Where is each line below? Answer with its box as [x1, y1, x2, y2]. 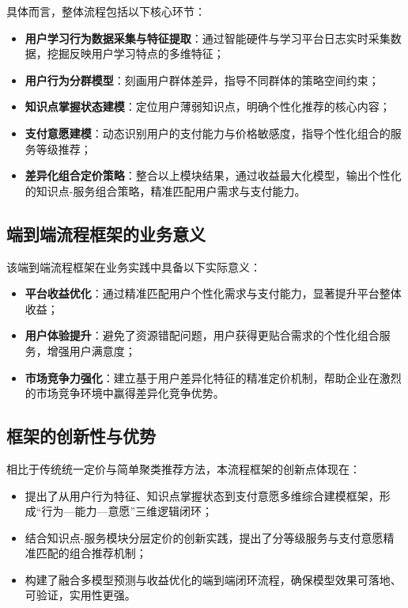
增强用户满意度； [47, 342, 136, 359]
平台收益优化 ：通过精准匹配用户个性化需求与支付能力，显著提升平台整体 [25, 285, 402, 302]
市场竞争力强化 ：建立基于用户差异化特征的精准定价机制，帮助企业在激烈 [25, 369, 402, 386]
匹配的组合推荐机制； [36, 545, 147, 561]
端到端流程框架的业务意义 [6, 221, 206, 245]
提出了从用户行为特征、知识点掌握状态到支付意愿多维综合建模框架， [25, 487, 380, 503]
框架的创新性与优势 [6, 424, 156, 448]
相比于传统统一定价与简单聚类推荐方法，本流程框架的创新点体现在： [6, 460, 361, 477]
